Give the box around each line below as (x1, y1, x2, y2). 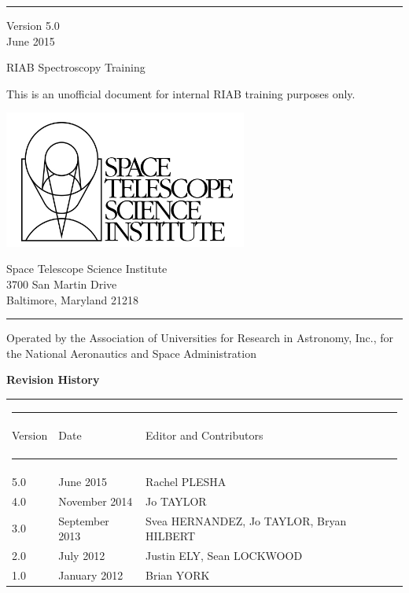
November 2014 (58, 492, 133, 509)
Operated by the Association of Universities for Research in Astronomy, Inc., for (6, 330, 394, 346)
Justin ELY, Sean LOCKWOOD (146, 547, 303, 564)
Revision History (6, 371, 100, 388)
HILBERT (146, 528, 196, 544)
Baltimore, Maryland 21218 (6, 291, 138, 308)
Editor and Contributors (146, 426, 263, 443)
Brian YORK (146, 566, 210, 583)
